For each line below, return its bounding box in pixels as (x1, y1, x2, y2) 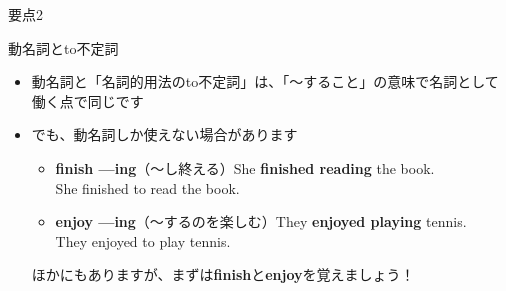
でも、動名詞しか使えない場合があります (31, 124, 298, 145)
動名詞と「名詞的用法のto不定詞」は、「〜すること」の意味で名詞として (31, 71, 499, 92)
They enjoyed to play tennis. (55, 230, 231, 251)
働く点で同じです (31, 90, 144, 111)
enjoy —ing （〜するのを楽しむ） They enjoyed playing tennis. (55, 211, 467, 232)
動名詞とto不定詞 (8, 37, 119, 58)
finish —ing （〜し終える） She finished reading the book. (55, 157, 435, 178)
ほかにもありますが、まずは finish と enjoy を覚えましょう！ (31, 264, 415, 285)
